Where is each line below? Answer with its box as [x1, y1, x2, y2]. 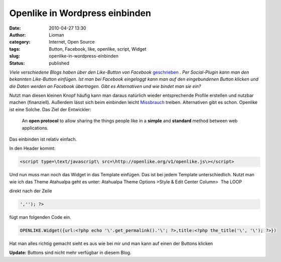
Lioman [49, 32, 65, 38]
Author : [9, 32, 26, 38]
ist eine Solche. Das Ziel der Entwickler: [9, 106, 91, 112]
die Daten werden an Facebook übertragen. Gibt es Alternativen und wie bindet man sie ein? [9, 83, 201, 89]
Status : [9, 60, 25, 66]
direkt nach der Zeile [9, 188, 52, 194]
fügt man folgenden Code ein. [9, 214, 71, 220]
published [49, 60, 70, 66]
